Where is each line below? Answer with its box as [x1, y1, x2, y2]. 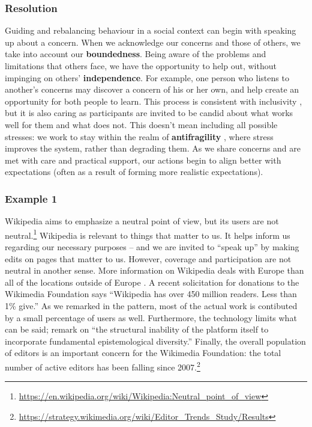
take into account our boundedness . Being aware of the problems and [5, 48, 266, 60]
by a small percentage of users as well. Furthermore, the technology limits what [5, 311, 297, 324]
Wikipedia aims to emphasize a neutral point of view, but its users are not [5, 215, 279, 227]
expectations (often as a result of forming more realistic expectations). [5, 165, 263, 178]
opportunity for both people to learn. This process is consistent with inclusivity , [5, 94, 302, 107]
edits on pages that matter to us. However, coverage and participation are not [5, 252, 292, 265]
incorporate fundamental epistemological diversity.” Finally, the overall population [5, 334, 306, 347]
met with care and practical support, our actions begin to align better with [5, 153, 281, 166]
